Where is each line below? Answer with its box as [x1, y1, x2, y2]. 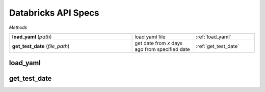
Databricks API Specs [9, 7, 100, 18]
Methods [9, 24, 27, 30]
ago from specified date [134, 46, 190, 52]
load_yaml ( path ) [12, 33, 52, 40]
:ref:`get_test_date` [195, 43, 239, 49]
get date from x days [134, 40, 183, 46]
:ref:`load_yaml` [195, 33, 232, 40]
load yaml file [134, 33, 166, 40]
